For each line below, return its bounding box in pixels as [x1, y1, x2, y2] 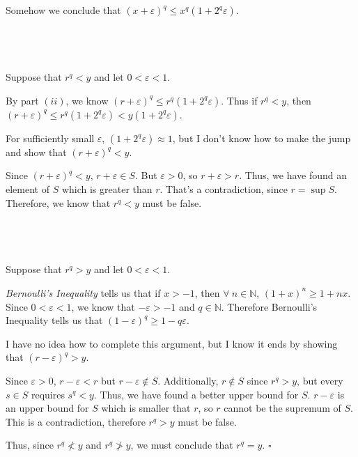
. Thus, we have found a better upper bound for [93, 387, 299, 401]
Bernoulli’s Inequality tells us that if [6, 285, 161, 300]
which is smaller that [101, 401, 191, 415]
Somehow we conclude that [6, 3, 121, 17]
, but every [297, 373, 343, 387]
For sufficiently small [6, 130, 95, 145]
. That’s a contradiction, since [159, 181, 288, 196]
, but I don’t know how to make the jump [172, 130, 351, 145]
